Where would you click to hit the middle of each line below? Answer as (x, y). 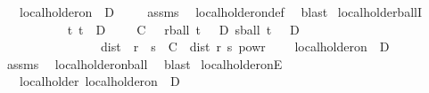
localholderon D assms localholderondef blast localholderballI (220, 12)
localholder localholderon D (99, 81)
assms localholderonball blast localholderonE (144, 63)
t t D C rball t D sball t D (183, 29)
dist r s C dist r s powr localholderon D (245, 46)
